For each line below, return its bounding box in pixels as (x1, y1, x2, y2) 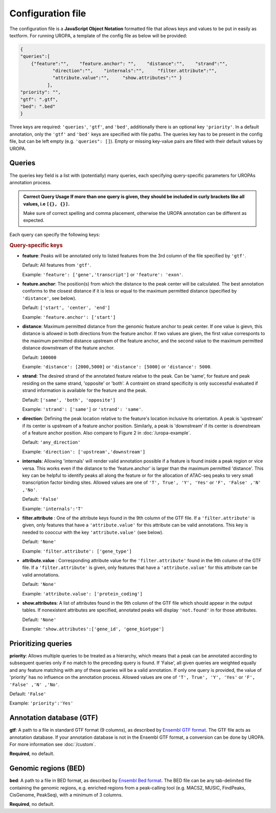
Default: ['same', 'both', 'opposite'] (22, 397, 116, 403)
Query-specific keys (9, 241, 63, 249)
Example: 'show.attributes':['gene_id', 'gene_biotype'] (22, 626, 165, 632)
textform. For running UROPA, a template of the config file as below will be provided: (9, 32, 188, 38)
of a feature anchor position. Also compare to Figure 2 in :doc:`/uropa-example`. (22, 430, 191, 436)
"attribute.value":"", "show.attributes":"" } (52, 75, 182, 81)
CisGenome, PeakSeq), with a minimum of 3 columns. (9, 792, 123, 798)
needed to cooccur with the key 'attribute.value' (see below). (22, 529, 164, 535)
